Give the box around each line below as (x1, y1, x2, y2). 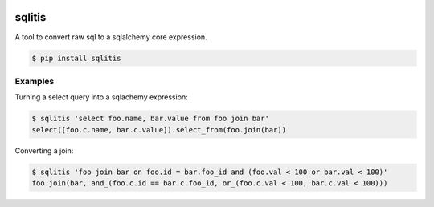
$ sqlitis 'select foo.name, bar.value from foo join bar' (31, 114, 269, 124)
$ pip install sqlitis (31, 53, 121, 63)
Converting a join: (14, 145, 74, 156)
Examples (14, 75, 55, 87)
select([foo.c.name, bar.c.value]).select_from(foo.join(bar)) (31, 125, 287, 134)
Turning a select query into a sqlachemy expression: (14, 92, 188, 102)
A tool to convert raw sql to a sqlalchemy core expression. (14, 32, 208, 42)
